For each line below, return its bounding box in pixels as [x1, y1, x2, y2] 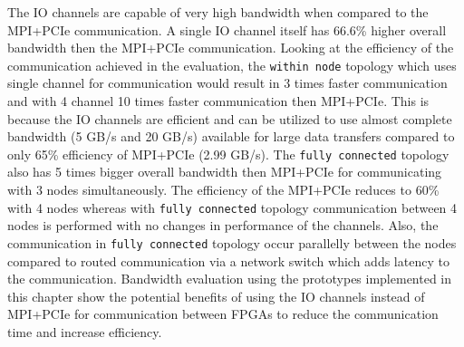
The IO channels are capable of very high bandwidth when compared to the [7, 3, 429, 21]
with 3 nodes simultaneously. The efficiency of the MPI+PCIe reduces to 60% [7, 180, 440, 199]
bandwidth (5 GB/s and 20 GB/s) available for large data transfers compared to [7, 127, 455, 146]
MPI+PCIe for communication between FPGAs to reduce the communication [7, 304, 439, 323]
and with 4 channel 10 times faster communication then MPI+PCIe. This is [7, 92, 430, 111]
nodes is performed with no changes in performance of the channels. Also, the [7, 216, 439, 235]
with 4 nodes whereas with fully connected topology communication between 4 [7, 198, 458, 217]
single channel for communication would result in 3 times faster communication [7, 73, 448, 92]
